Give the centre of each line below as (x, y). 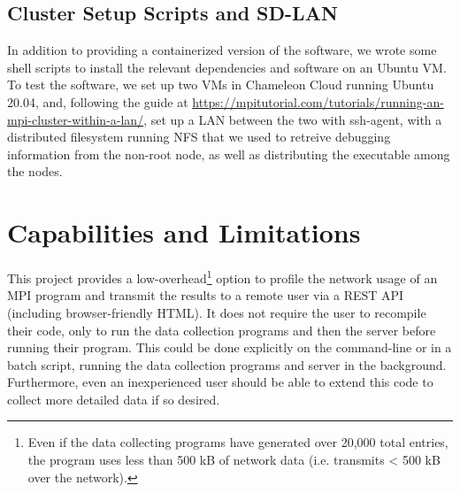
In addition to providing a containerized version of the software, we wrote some (222, 50)
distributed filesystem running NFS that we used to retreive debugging (199, 137)
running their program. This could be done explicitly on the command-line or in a (230, 347)
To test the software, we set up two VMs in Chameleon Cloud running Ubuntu (221, 85)
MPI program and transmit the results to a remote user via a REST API (206, 295)
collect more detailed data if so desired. (114, 399)
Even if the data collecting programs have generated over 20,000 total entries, (238, 442)
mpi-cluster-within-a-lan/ (76, 119)
